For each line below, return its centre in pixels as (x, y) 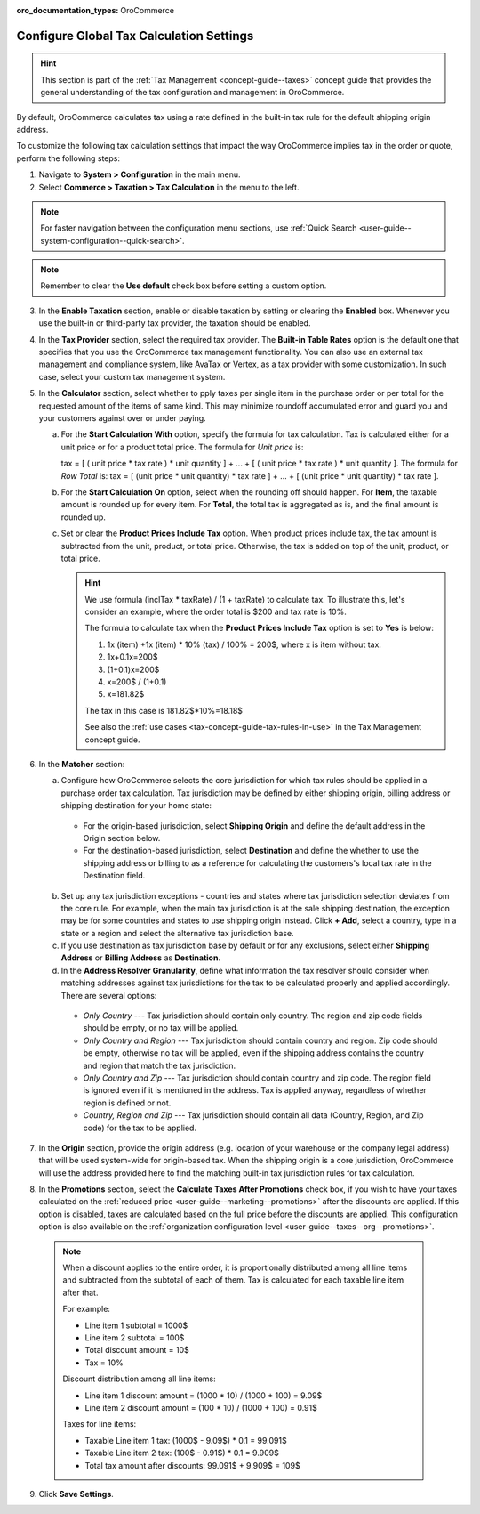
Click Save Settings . (76, 1494)
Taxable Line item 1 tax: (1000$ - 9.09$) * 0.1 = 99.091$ (186, 1440)
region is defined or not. (127, 1103)
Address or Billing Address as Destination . (141, 958)
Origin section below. (122, 838)
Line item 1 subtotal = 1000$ (136, 1325)
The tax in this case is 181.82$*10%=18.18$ (164, 710)
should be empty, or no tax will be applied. (161, 1028)
